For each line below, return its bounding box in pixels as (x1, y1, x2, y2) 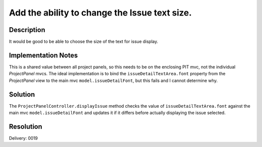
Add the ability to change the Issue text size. (9, 7, 192, 18)
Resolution (9, 122, 42, 131)
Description (9, 26, 46, 34)
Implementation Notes (9, 51, 78, 59)
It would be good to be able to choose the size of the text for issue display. (9, 39, 159, 45)
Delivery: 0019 (9, 135, 38, 141)
